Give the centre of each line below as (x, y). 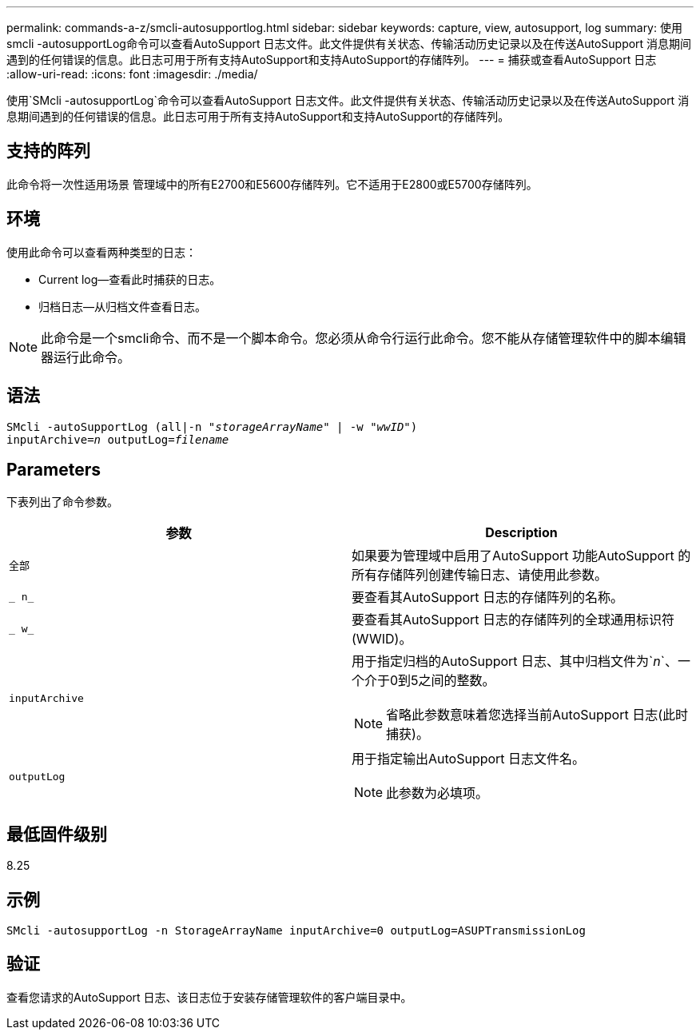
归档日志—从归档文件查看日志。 (122, 306)
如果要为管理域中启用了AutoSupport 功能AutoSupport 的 (521, 556)
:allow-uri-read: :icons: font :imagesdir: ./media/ (132, 74)
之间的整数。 (457, 681)
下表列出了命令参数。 (62, 502)
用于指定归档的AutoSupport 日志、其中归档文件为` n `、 (515, 661)
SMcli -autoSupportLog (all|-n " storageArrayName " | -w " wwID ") (212, 426)
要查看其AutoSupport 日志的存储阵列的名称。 (488, 598)
